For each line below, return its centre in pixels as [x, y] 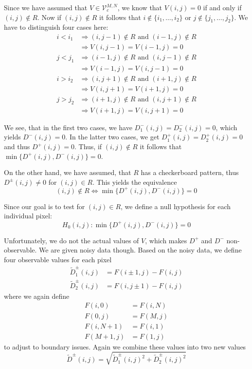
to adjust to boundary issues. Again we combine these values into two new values [125, 346]
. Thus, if [88, 146]
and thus [17, 146]
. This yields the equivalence [135, 182]
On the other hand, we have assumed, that [68, 172]
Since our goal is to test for [45, 206]
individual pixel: [28, 216]
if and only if [222, 7]
